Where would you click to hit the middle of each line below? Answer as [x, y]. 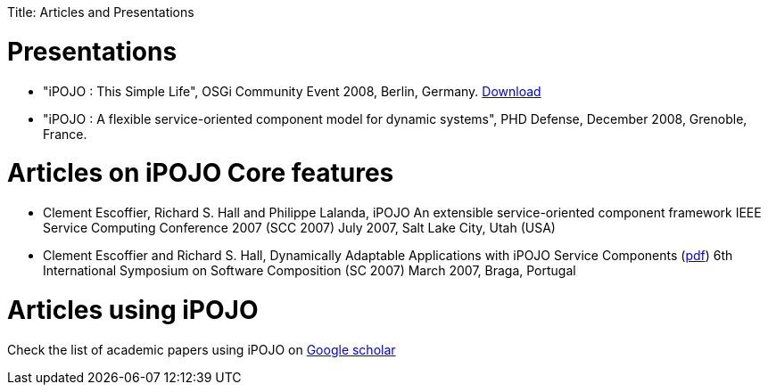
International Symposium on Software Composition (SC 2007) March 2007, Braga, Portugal [310, 270]
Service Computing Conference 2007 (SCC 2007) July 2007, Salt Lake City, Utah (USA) [299, 228]
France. [65, 134]
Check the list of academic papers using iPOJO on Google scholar [202, 349]
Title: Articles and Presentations [101, 12]
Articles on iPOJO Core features [201, 173]
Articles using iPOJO [133, 310]
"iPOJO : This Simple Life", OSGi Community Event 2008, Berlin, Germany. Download [292, 91]
